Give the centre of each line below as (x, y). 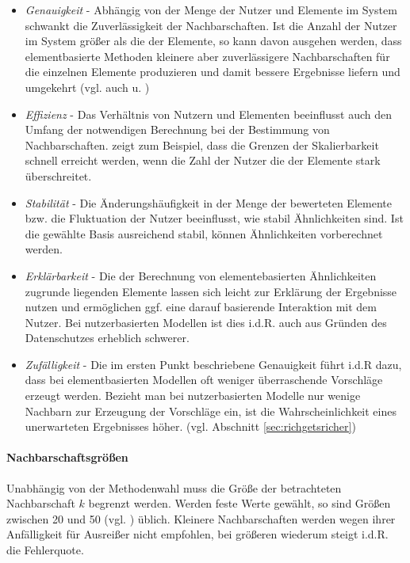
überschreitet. (58, 175)
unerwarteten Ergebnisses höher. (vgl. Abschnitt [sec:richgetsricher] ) (190, 426)
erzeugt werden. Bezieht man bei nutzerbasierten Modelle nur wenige (193, 396)
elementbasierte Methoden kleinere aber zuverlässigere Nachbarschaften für (207, 56)
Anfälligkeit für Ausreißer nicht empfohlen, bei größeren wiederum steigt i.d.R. (197, 534)
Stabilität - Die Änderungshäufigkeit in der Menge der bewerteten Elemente (208, 202)
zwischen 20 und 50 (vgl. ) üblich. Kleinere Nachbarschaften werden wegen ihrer (201, 518)
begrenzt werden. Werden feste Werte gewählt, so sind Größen (239, 503)
